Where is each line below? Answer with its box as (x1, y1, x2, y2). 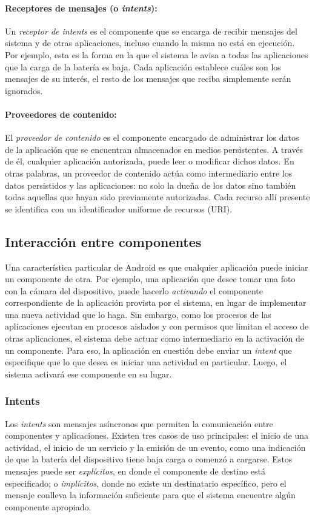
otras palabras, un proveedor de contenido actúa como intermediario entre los (5, 166, 293, 179)
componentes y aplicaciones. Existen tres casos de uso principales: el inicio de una (5, 429, 308, 442)
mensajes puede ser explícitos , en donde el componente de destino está (5, 465, 265, 478)
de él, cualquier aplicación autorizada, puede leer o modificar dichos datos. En (5, 155, 294, 167)
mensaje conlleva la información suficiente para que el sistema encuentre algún (5, 488, 296, 501)
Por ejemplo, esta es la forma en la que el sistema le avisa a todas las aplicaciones (5, 48, 308, 61)
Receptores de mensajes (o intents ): (5, 1, 157, 14)
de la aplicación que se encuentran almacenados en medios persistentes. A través (5, 143, 303, 155)
